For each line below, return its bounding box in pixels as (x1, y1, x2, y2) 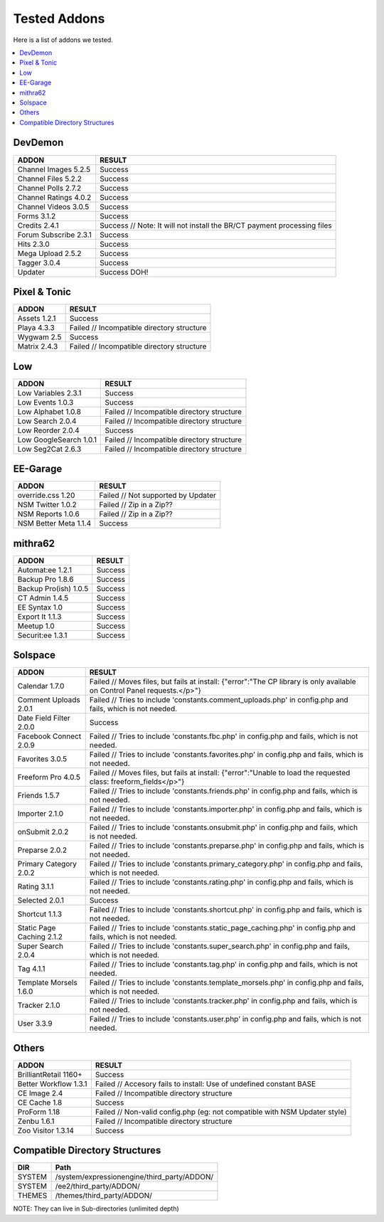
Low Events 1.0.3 (17, 397, 74, 407)
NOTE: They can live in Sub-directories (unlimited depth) (13, 1204, 179, 1213)
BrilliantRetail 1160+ (17, 1069, 83, 1079)
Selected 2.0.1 (17, 896, 64, 905)
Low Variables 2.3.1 (17, 388, 82, 398)
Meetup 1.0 (17, 621, 55, 631)
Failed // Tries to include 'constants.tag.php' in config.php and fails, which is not (89, 960, 358, 969)
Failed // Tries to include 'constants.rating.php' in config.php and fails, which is (89, 877, 353, 887)
